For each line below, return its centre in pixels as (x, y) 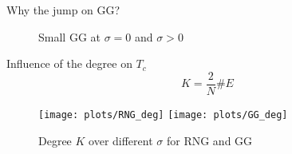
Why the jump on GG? (63, 10)
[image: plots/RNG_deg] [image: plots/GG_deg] (163, 115)
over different (121, 140)
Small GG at (69, 36)
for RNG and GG (209, 140)
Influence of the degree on (69, 63)
